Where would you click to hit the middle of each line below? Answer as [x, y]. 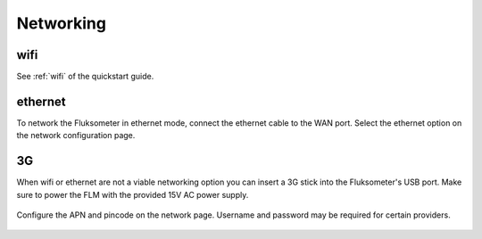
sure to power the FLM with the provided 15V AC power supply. [133, 194]
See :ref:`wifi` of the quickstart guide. [85, 77]
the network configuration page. [76, 136]
